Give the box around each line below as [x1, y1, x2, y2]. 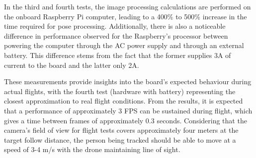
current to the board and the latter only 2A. [4, 59, 139, 70]
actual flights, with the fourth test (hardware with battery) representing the [4, 86, 236, 96]
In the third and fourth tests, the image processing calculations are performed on [4, 1, 251, 11]
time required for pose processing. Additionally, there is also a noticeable [4, 21, 226, 31]
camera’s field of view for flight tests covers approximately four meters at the [4, 125, 239, 135]
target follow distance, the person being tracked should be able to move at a [4, 134, 236, 145]
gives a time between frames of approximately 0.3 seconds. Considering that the [4, 115, 247, 125]
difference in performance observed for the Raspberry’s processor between [4, 30, 228, 41]
